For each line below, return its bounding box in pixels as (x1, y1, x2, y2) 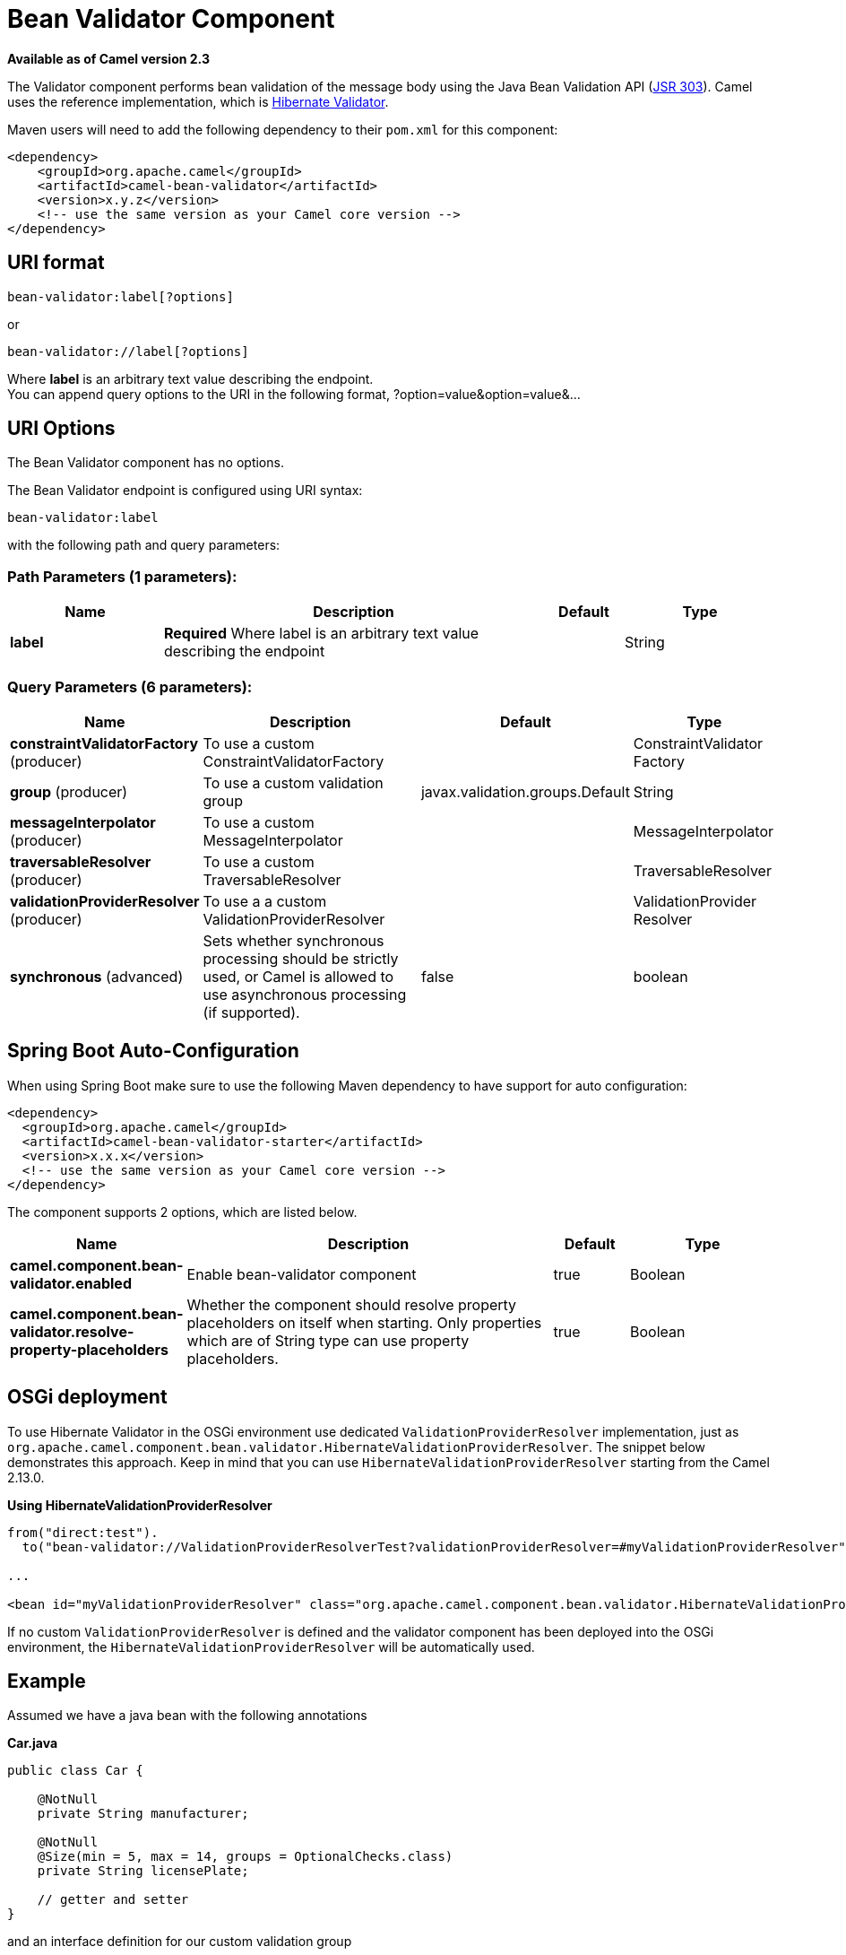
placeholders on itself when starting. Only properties (186, 1313, 542, 1332)
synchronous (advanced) (10, 967, 184, 986)
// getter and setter (37, 1892, 189, 1907)
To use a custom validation (203, 773, 384, 792)
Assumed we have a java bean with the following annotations (7, 1707, 367, 1724)
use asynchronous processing (203, 985, 407, 1004)
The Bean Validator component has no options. (7, 455, 284, 471)
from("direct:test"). (7, 1525, 159, 1540)
